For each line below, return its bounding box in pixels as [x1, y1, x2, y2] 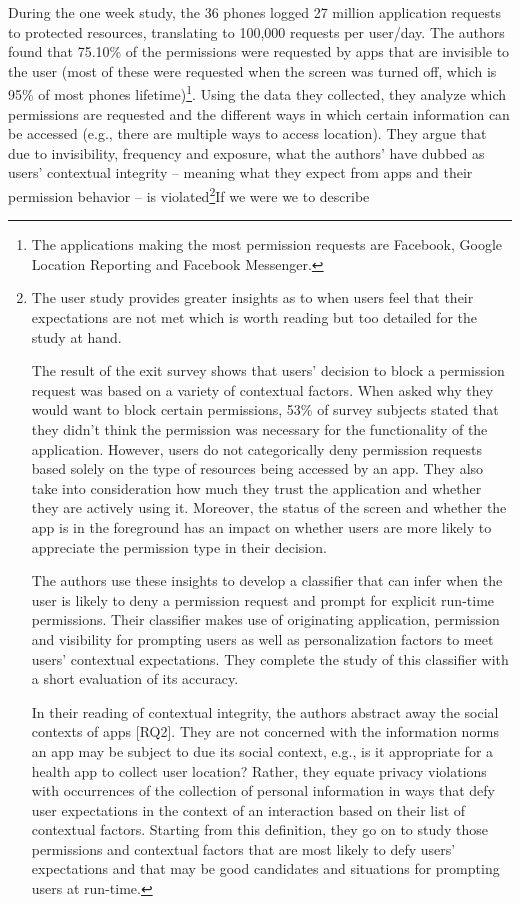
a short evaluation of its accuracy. [31, 668, 239, 689]
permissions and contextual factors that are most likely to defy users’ [31, 838, 456, 859]
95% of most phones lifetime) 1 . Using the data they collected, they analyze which [8, 81, 506, 105]
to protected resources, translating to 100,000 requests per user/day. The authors [8, 21, 505, 42]
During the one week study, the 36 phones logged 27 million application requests [8, 2, 501, 22]
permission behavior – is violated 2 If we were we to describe [8, 183, 370, 206]
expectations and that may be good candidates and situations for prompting [31, 858, 500, 879]
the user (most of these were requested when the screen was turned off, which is [8, 60, 497, 81]
